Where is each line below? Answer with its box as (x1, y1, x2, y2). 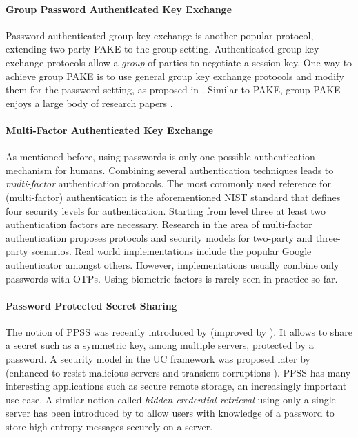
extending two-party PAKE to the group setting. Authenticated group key (6, 41, 319, 56)
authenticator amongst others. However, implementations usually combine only (6, 257, 339, 272)
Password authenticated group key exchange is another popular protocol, (6, 28, 314, 42)
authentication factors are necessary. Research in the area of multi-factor (6, 217, 312, 231)
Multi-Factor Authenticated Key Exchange (6, 122, 214, 137)
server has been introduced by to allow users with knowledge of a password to (6, 406, 335, 420)
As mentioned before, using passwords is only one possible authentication (6, 149, 315, 164)
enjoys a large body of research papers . (6, 95, 173, 110)
